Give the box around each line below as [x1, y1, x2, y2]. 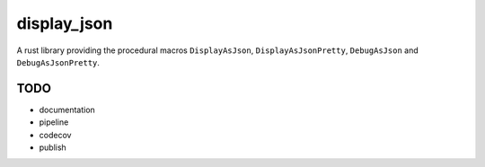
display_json [16, 13, 113, 33]
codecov [39, 129, 72, 140]
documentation [39, 104, 96, 115]
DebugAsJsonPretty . [16, 57, 101, 67]
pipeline [39, 117, 69, 127]
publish [39, 142, 66, 153]
